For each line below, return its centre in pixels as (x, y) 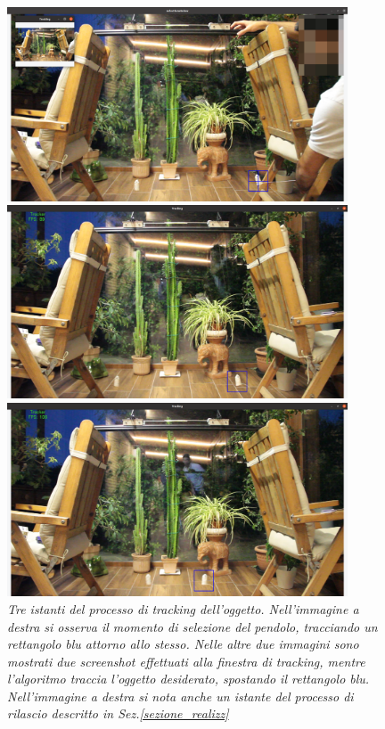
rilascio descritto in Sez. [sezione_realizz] (118, 713)
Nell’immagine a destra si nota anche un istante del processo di (180, 696)
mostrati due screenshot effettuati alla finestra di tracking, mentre (186, 661)
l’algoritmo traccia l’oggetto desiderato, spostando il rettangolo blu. (188, 679)
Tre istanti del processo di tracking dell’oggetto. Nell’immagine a (183, 608)
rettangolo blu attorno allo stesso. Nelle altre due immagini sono (183, 644)
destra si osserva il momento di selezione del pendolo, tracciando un (192, 626)
